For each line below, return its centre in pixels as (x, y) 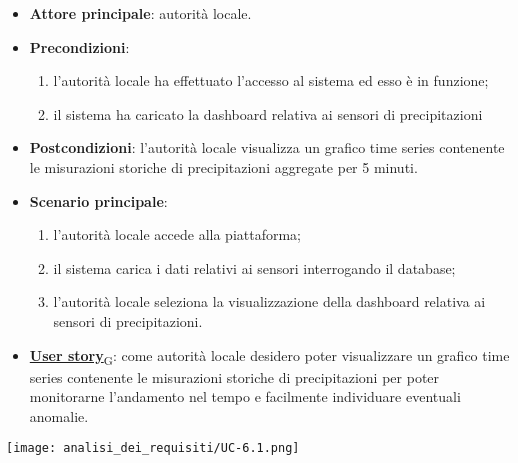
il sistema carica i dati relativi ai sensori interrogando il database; (254, 267)
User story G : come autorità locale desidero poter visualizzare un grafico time (269, 356)
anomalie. (59, 415)
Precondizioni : (79, 46)
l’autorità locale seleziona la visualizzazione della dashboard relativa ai (269, 301)
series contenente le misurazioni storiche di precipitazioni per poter (234, 376)
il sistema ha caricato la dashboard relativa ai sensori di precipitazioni (268, 113)
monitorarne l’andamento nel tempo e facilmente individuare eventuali (245, 396)
